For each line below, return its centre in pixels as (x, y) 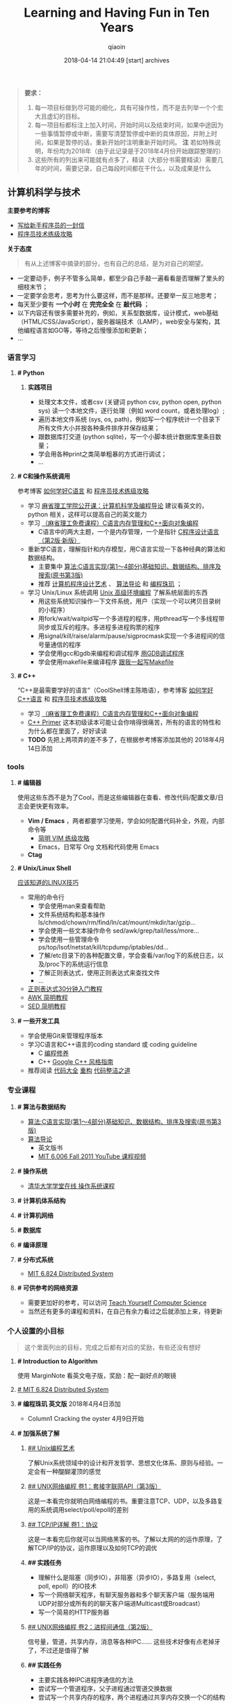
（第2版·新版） (59, 540)
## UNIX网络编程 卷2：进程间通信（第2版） (90, 1627)
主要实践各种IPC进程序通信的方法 (86, 1679)
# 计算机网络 (35, 1215)
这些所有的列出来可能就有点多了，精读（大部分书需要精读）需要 (126, 159)
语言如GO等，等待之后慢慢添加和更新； (92, 330)
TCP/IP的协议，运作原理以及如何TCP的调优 (96, 1547)
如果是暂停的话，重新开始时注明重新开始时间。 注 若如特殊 (131, 142)
